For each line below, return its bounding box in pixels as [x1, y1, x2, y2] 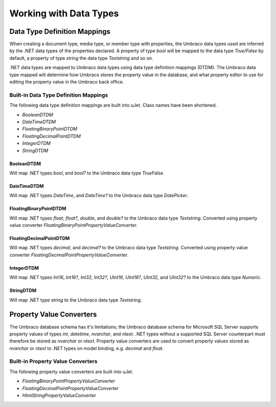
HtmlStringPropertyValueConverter [22, 392, 97, 399]
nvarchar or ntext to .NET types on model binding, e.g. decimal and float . [9, 345, 164, 351]
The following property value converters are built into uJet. [9, 369, 134, 375]
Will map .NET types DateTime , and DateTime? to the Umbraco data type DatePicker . [9, 192, 189, 199]
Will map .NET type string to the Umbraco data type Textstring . [9, 297, 143, 303]
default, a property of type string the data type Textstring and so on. [9, 55, 153, 61]
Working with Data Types [9, 8, 119, 19]
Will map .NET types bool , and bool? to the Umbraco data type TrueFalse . [9, 169, 165, 176]
